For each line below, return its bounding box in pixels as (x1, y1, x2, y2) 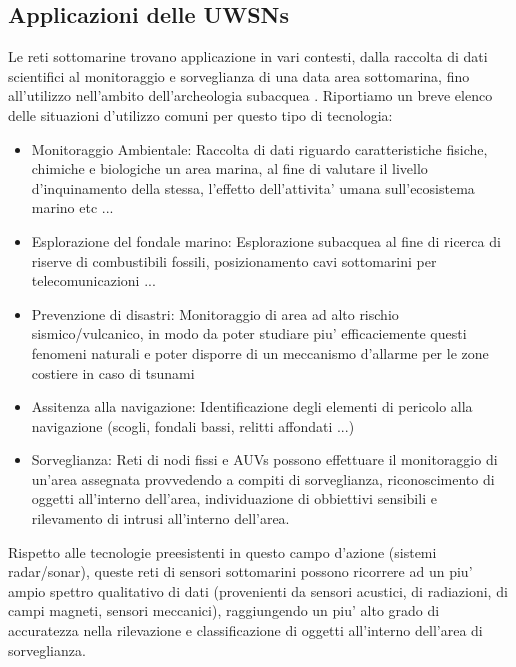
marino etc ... (31, 197, 114, 218)
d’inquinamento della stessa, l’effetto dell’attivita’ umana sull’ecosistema (31, 177, 475, 198)
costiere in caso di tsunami (31, 362, 195, 383)
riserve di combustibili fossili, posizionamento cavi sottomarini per (31, 250, 437, 271)
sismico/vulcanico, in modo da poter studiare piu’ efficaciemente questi (31, 323, 467, 344)
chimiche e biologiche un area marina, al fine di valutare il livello (31, 158, 428, 179)
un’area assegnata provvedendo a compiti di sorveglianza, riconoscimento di (31, 468, 495, 489)
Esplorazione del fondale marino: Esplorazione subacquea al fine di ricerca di (31, 230, 501, 251)
